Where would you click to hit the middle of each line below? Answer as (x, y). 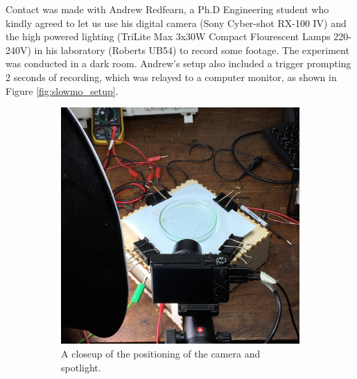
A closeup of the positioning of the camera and (161, 354)
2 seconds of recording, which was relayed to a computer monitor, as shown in (171, 77)
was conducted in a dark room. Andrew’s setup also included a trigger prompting (178, 63)
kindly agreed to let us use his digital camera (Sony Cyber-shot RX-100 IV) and (176, 23)
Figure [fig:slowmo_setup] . (62, 90)
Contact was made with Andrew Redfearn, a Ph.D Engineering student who (167, 9)
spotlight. (81, 367)
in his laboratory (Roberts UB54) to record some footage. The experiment (192, 50)
